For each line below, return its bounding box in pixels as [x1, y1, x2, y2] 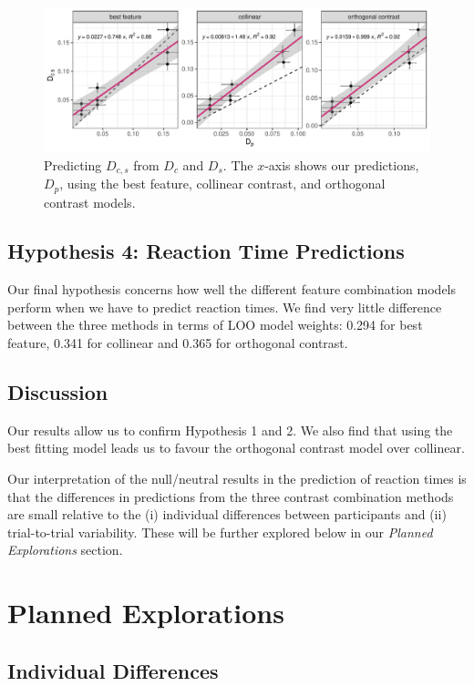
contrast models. [44, 192, 136, 211]
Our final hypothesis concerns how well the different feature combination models [7, 280, 457, 299]
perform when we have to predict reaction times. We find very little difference [7, 297, 442, 316]
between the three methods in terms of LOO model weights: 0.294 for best [7, 315, 423, 334]
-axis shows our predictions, [264, 155, 419, 174]
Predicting [44, 155, 102, 174]
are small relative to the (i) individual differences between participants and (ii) [7, 505, 447, 524]
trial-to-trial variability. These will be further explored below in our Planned [7, 522, 433, 541]
